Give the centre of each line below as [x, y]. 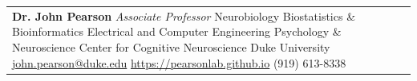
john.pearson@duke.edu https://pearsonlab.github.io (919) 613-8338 [179, 62]
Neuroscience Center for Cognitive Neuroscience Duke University [171, 46]
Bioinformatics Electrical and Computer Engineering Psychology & [177, 31]
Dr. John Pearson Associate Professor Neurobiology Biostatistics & [184, 15]
